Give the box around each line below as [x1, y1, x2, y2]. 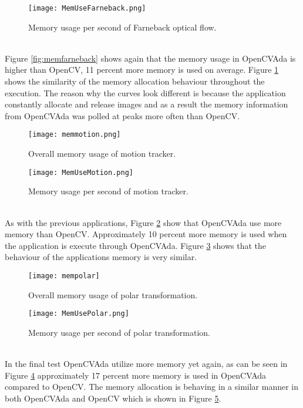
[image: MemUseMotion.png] [28, 168, 133, 177]
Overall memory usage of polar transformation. [28, 288, 198, 301]
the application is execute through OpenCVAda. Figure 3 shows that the [5, 239, 267, 251]
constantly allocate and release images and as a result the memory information [5, 98, 288, 110]
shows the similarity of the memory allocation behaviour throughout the [5, 75, 265, 87]
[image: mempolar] [28, 271, 100, 280]
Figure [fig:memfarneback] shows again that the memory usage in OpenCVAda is [5, 52, 296, 64]
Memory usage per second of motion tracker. [28, 185, 188, 197]
